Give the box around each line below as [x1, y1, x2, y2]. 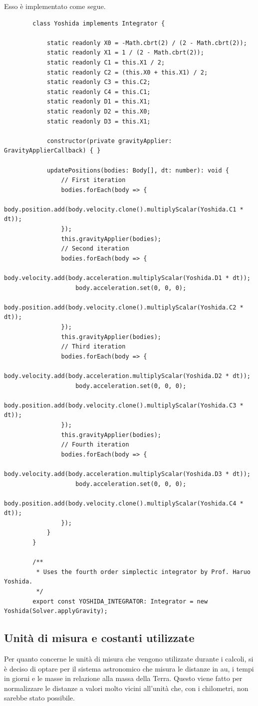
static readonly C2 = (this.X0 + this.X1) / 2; [46, 68, 208, 76]
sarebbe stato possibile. [4, 692, 75, 703]
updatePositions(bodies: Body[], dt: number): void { [46, 166, 230, 174]
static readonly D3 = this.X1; [46, 117, 151, 125]
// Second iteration [61, 245, 129, 252]
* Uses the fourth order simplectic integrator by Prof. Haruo [36, 568, 251, 575]
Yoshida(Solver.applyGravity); [4, 607, 108, 615]
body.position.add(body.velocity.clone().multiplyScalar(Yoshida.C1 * [4, 205, 244, 213]
